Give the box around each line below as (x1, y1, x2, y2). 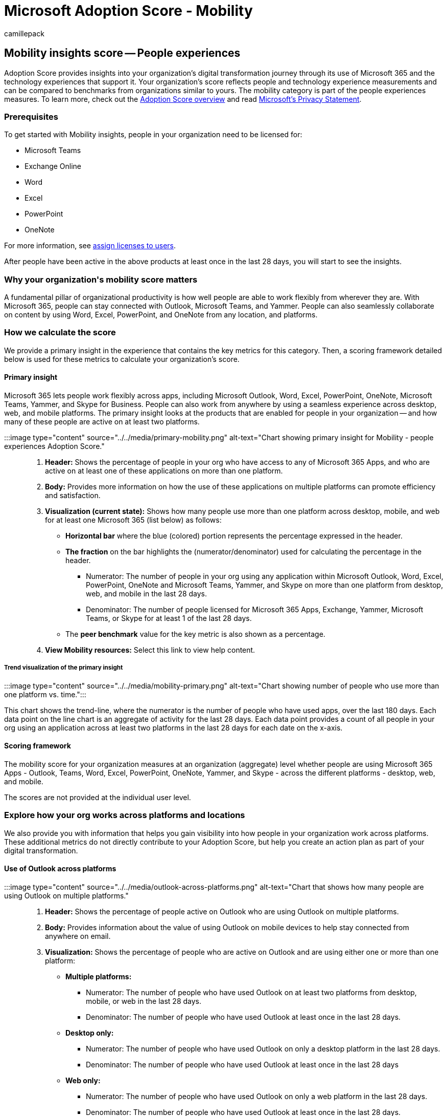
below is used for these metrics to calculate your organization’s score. (4, 354, 240, 363)
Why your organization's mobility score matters (4, 274, 198, 285)
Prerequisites (4, 111, 58, 122)
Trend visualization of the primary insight (4, 664, 123, 672)
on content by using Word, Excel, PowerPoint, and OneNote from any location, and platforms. (4, 310, 318, 319)
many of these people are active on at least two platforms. (4, 417, 200, 426)
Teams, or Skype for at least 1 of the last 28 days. (86, 614, 252, 623)
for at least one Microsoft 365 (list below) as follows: (45, 516, 222, 525)
